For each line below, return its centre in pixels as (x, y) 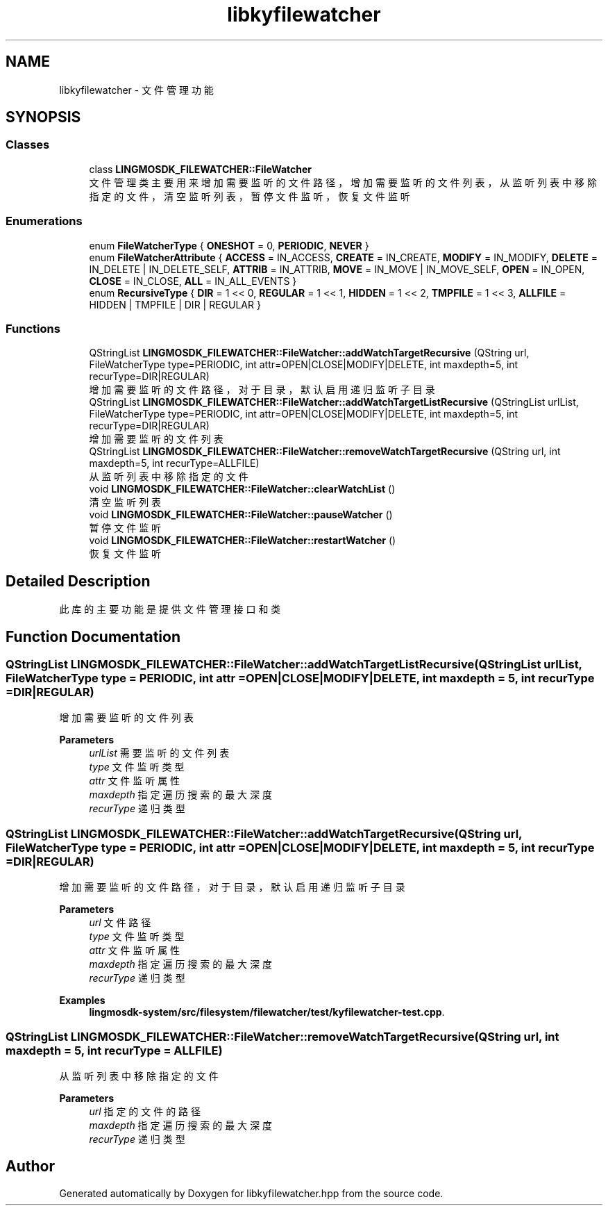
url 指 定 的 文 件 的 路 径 (145, 1111)
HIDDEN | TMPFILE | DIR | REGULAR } (175, 304)
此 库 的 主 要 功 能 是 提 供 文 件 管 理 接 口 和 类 (170, 609)
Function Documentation (93, 636)
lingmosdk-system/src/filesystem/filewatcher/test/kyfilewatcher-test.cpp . (267, 1012)
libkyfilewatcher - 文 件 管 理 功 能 (136, 90)
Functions (33, 328)
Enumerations (44, 221)
